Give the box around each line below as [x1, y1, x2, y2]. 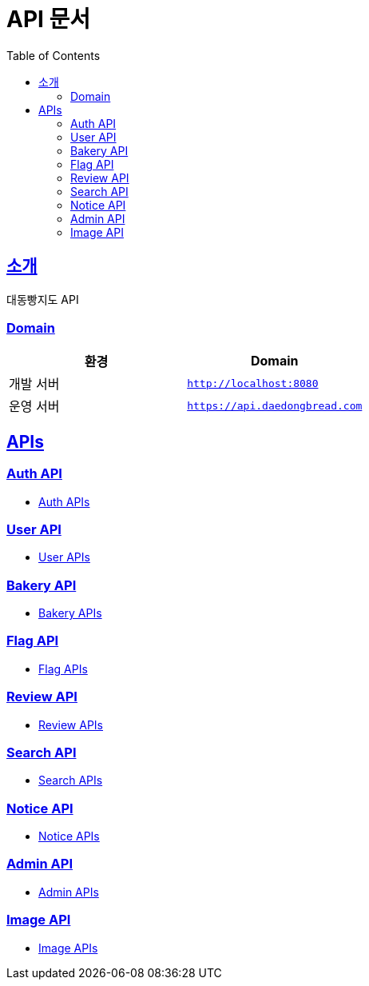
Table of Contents [6, 48, 101, 62]
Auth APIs [38, 494, 90, 509]
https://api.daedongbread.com [187, 399, 363, 412]
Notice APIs [38, 829, 100, 844]
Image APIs [38, 940, 98, 955]
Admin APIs [38, 884, 99, 899]
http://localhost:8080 [187, 377, 319, 389]
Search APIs [38, 773, 103, 788]
